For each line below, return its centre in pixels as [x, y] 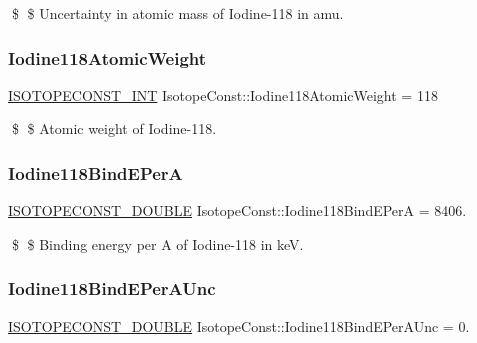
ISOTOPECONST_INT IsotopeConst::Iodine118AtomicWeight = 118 [223, 94]
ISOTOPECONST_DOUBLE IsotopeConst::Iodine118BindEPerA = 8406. [237, 210]
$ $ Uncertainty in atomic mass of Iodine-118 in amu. [177, 13]
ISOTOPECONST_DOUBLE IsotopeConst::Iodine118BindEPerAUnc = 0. [239, 325]
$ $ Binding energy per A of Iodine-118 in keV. [157, 243]
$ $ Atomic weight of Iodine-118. [114, 128]
